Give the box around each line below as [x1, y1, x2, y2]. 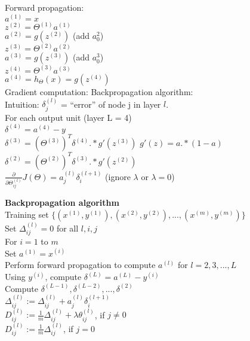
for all [56, 221, 79, 234]
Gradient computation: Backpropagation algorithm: [5, 85, 193, 98]
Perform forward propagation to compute [5, 258, 156, 271]
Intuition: [5, 98, 39, 110]
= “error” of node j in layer [60, 98, 161, 110]
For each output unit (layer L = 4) [5, 111, 132, 123]
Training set [5, 208, 49, 221]
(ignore [105, 170, 131, 182]
